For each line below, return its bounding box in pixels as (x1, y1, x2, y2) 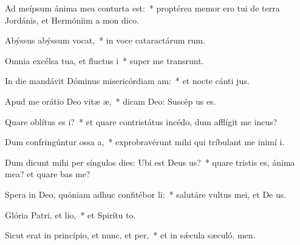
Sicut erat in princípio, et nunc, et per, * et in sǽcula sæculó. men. (5, 229, 256, 241)
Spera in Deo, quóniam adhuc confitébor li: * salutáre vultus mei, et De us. (5, 188, 287, 200)
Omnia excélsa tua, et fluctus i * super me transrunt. (5, 54, 204, 67)
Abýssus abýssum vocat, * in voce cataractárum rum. (5, 34, 205, 47)
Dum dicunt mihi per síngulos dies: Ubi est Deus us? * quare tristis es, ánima (5, 155, 295, 168)
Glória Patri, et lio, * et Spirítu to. (5, 208, 136, 221)
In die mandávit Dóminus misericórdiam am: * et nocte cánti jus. (5, 74, 250, 87)
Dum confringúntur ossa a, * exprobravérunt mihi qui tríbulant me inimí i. (5, 136, 285, 148)
